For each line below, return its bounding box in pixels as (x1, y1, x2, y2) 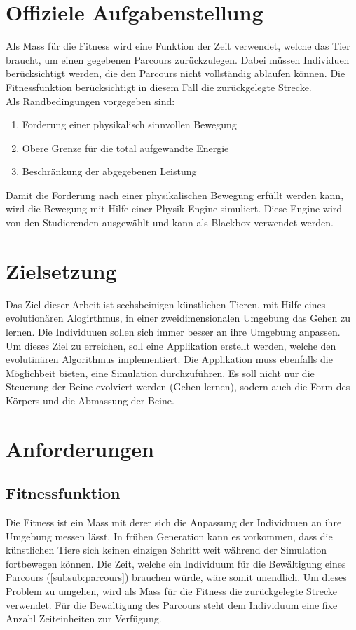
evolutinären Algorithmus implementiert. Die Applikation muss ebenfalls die (6, 352, 333, 367)
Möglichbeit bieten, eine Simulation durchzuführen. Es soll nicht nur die (6, 365, 315, 380)
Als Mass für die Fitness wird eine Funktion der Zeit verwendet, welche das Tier (6, 39, 350, 53)
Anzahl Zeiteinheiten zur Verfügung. (6, 611, 162, 626)
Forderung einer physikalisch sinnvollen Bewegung (22, 117, 237, 132)
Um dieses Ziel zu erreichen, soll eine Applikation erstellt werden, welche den (6, 338, 336, 352)
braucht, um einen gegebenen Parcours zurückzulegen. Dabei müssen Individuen (6, 52, 350, 67)
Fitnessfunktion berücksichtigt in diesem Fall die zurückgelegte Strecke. (6, 79, 312, 94)
